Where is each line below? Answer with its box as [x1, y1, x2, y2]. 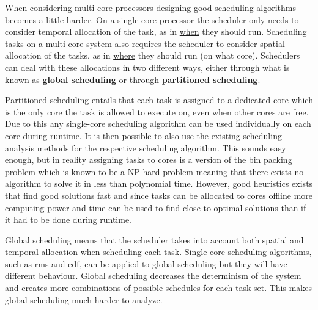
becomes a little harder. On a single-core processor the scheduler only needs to [5, 13, 299, 26]
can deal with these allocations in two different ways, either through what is [5, 60, 290, 73]
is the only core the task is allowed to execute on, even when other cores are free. [5, 105, 309, 118]
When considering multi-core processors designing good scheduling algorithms [5, 1, 296, 13]
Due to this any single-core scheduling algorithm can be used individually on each [5, 117, 311, 130]
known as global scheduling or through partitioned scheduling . [5, 73, 261, 85]
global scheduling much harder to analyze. [5, 293, 163, 306]
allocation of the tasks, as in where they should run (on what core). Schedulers [5, 49, 300, 62]
